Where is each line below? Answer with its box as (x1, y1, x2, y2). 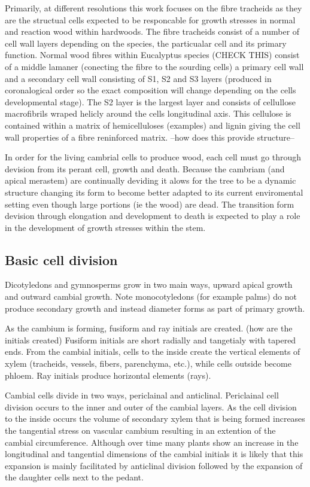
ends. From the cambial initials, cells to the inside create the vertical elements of (5, 345, 300, 358)
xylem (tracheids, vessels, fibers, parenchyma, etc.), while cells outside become (5, 357, 291, 370)
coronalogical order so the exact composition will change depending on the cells (5, 84, 296, 96)
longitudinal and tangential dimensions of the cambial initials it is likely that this (5, 448, 303, 460)
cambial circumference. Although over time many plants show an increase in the (5, 436, 299, 448)
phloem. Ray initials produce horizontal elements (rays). (5, 369, 211, 381)
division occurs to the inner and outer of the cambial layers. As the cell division (5, 400, 297, 413)
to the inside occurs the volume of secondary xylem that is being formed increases (5, 412, 305, 425)
